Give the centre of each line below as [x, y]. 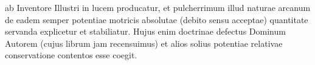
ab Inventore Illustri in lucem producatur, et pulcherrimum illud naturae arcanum [158, 7]
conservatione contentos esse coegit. [71, 55]
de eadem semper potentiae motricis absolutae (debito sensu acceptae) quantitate [157, 19]
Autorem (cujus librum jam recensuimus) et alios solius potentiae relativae [144, 43]
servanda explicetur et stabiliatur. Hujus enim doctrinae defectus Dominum [145, 31]
